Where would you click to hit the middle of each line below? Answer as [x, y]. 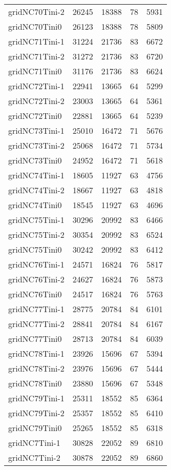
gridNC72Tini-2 [36, 101]
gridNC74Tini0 [35, 205]
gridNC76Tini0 [35, 294]
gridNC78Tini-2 [36, 368]
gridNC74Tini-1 [36, 175]
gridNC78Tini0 [35, 383]
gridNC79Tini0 [35, 428]
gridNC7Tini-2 [34, 457]
